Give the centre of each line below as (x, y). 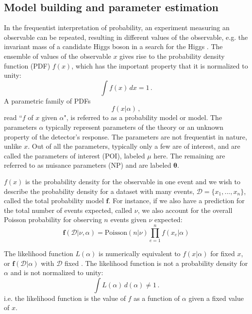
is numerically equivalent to (140, 253)
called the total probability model (54, 201)
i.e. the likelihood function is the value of (65, 298)
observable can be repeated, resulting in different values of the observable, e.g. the (126, 37)
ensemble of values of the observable (58, 56)
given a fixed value (216, 298)
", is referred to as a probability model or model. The (143, 117)
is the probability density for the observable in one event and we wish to (133, 181)
